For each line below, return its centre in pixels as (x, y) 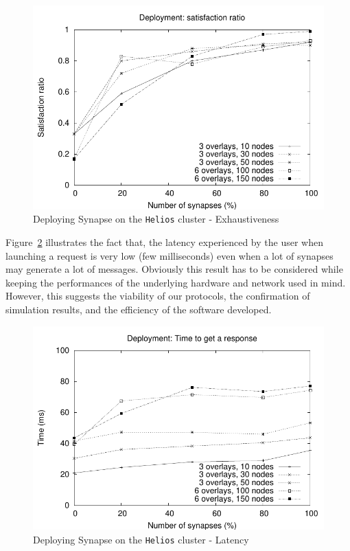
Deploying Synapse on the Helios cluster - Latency (141, 539)
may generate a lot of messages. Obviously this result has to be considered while (174, 269)
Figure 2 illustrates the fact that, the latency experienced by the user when (164, 242)
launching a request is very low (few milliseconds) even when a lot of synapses (170, 255)
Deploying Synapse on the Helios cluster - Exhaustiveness (156, 219)
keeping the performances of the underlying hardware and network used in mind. (176, 282)
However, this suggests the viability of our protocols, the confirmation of (158, 296)
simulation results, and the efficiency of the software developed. (139, 310)
